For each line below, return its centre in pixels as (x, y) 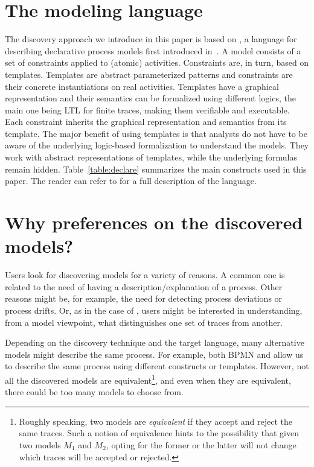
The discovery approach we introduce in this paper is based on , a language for (151, 39)
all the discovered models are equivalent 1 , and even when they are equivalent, (148, 379)
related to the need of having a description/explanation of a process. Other (144, 286)
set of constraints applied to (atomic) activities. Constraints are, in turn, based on (157, 62)
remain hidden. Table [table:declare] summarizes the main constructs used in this (156, 169)
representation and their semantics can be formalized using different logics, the (151, 98)
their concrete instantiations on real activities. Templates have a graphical (142, 86)
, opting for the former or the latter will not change (201, 444)
